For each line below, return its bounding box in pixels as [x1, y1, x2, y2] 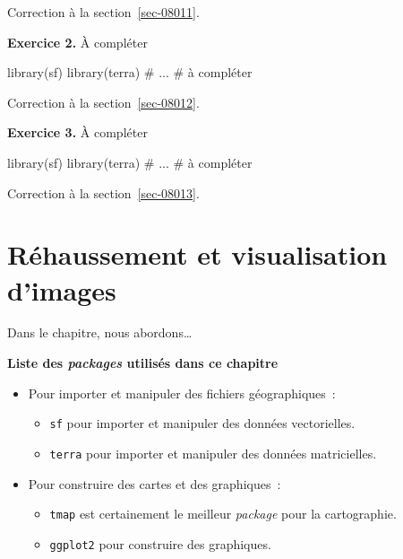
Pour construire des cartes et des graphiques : [28, 474, 281, 493]
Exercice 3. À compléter [7, 123, 148, 142]
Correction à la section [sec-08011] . [7, 3, 200, 21]
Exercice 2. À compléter [7, 32, 148, 51]
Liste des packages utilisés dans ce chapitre [7, 354, 279, 372]
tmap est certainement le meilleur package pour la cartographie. [49, 504, 397, 523]
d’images [7, 271, 116, 308]
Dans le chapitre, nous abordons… [7, 323, 193, 342]
